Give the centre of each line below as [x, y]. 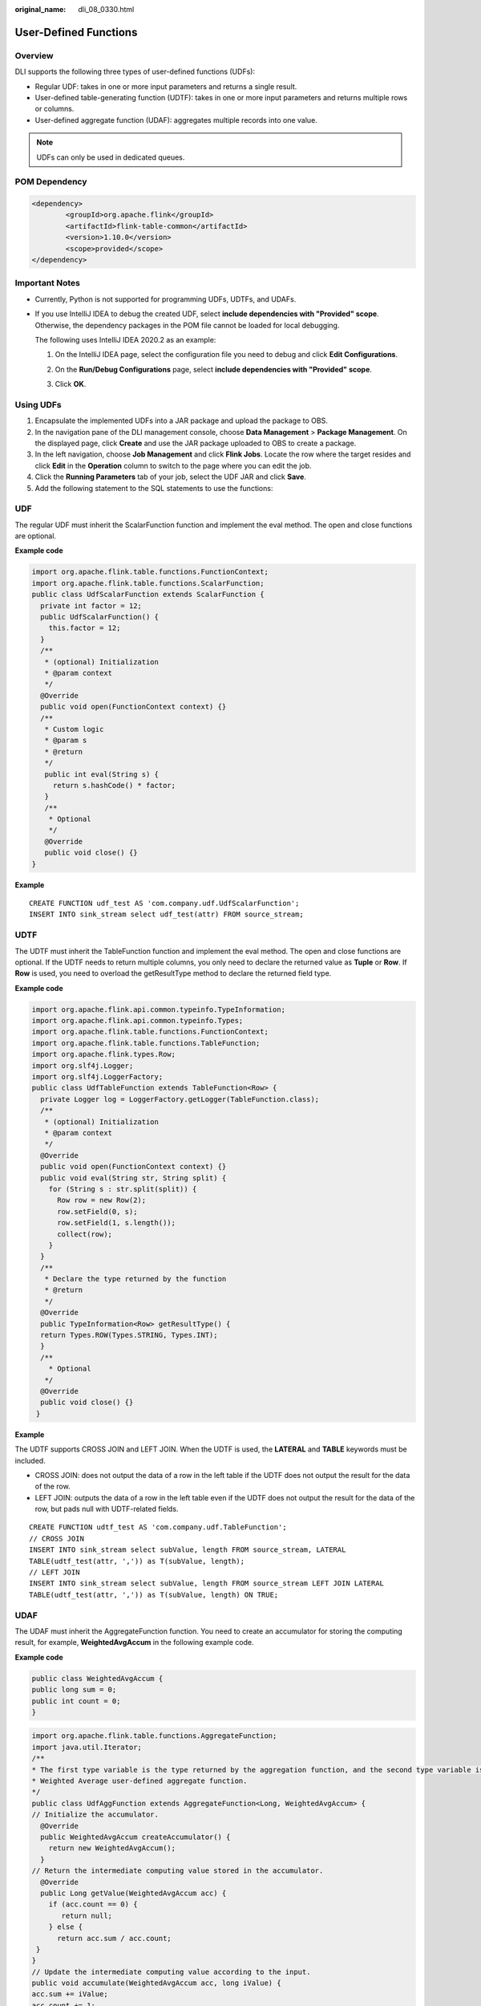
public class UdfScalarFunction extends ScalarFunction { [148, 595]
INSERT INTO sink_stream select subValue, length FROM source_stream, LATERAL [188, 1550]
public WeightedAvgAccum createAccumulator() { [135, 1837]
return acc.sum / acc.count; [114, 1938]
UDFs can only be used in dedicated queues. [111, 157]
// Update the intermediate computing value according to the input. [171, 1971]
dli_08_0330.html [106, 9]
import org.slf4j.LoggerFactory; [97, 1077]
